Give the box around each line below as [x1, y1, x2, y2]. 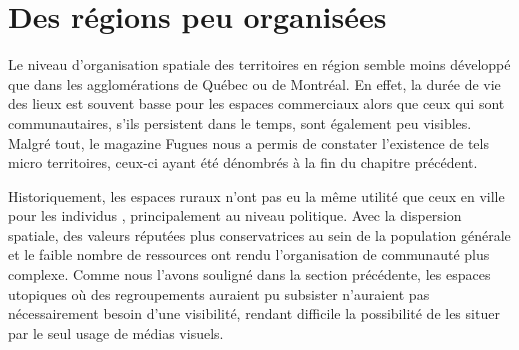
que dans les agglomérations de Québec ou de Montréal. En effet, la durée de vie [8, 73, 501, 94]
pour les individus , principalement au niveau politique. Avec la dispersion [8, 205, 462, 226]
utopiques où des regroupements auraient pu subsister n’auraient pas [8, 283, 430, 304]
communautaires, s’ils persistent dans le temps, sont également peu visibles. [8, 112, 472, 133]
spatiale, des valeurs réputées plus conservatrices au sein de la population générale [8, 224, 511, 245]
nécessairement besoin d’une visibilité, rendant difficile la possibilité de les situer [8, 303, 500, 324]
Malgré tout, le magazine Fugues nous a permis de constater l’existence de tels [8, 132, 489, 153]
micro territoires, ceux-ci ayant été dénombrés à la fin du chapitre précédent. [8, 152, 478, 173]
